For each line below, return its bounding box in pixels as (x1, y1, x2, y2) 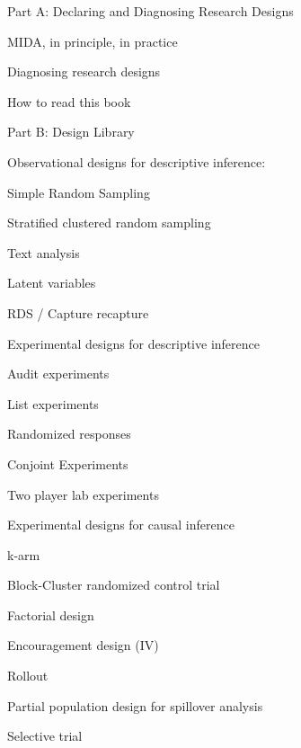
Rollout (7, 666, 49, 685)
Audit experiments (7, 364, 110, 383)
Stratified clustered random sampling (7, 213, 211, 232)
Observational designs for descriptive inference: (7, 152, 266, 171)
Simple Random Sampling (7, 183, 150, 201)
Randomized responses (7, 424, 131, 443)
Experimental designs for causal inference (7, 515, 235, 534)
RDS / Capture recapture (7, 303, 149, 322)
